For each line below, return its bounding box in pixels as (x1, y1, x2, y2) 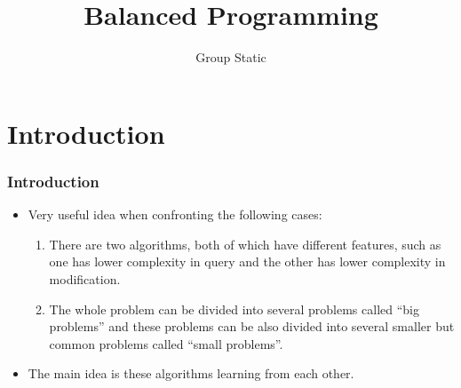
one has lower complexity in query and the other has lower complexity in (49, 252, 446, 271)
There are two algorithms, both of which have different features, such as (49, 234, 441, 253)
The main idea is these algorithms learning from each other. (28, 364, 354, 383)
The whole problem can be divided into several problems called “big (49, 299, 419, 318)
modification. (49, 269, 121, 288)
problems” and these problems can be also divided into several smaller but (49, 317, 455, 336)
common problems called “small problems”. (49, 334, 283, 352)
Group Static (195, 48, 266, 67)
